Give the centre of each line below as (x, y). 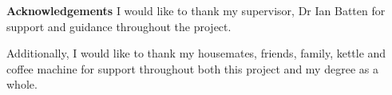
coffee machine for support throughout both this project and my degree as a (192, 68)
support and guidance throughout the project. (119, 26)
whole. (22, 84)
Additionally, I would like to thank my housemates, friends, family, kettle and (196, 53)
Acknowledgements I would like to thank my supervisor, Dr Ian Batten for (196, 10)
